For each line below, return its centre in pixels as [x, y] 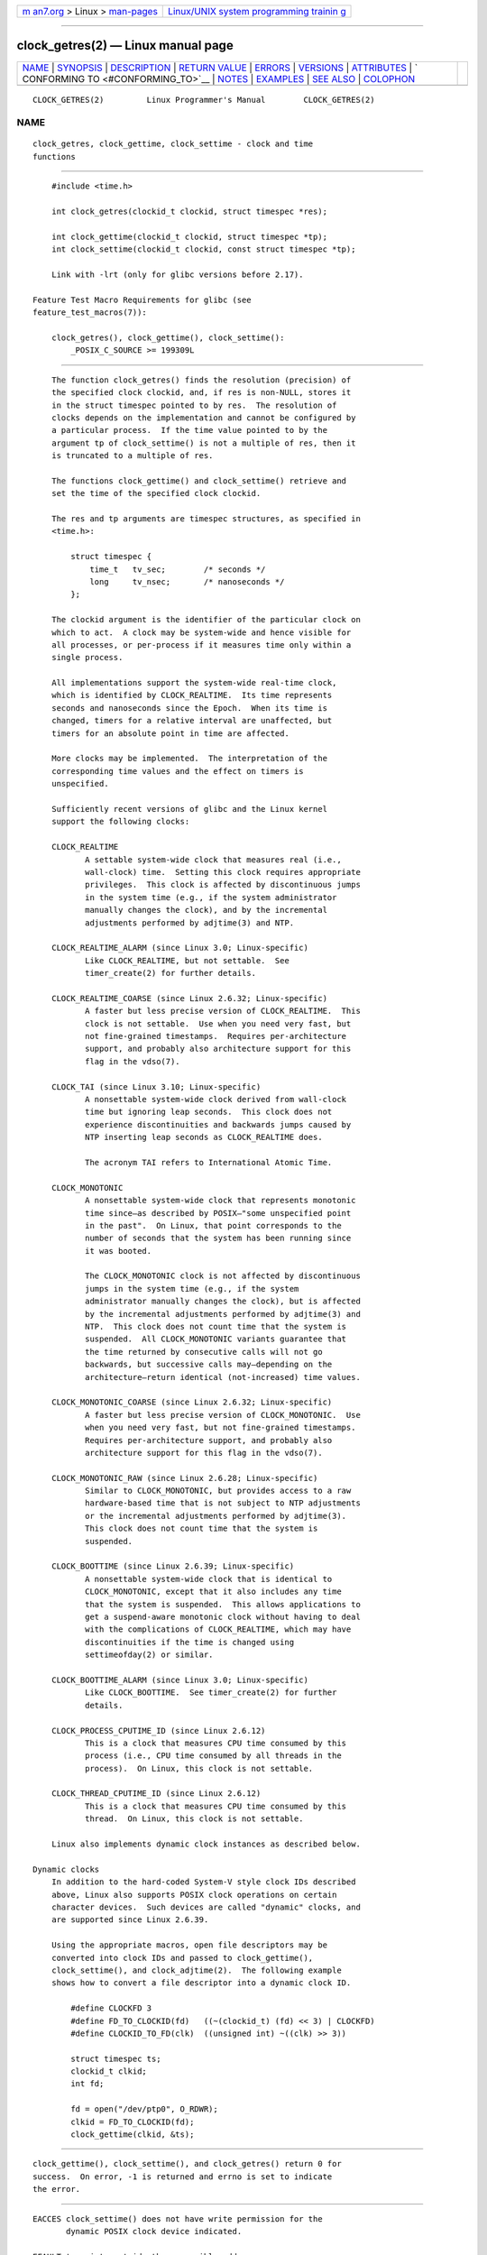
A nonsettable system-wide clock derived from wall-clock [216, 1099]
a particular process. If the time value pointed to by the [189, 430]
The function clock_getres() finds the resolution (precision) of [201, 380]
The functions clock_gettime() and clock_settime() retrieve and [199, 481]
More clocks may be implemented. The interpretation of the [189, 759]
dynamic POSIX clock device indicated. [154, 2231]
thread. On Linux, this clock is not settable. [194, 1819]
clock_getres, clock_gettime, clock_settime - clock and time [173, 144]
